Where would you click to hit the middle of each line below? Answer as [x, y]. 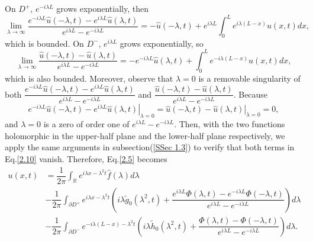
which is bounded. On [44, 43]
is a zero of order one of [86, 124]
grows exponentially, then [102, 8]
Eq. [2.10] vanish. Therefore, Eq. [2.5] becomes [86, 158]
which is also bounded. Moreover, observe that [89, 78]
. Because [251, 94]
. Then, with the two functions [230, 124]
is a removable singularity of [249, 78]
